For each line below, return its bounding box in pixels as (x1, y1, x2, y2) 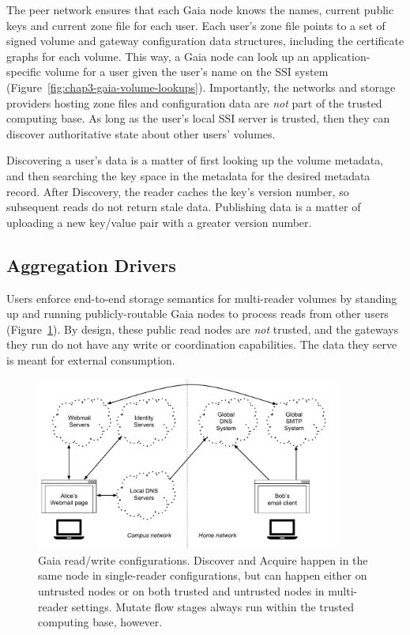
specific (6, 63, 42, 80)
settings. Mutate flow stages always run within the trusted (71, 598, 354, 614)
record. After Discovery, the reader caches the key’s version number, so (6, 183, 349, 199)
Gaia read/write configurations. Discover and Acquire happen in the (38, 551, 368, 568)
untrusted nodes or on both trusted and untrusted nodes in (38, 582, 325, 599)
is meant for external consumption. (6, 351, 175, 368)
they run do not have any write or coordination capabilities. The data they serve (6, 336, 397, 353)
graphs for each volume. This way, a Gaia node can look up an (6, 47, 310, 64)
